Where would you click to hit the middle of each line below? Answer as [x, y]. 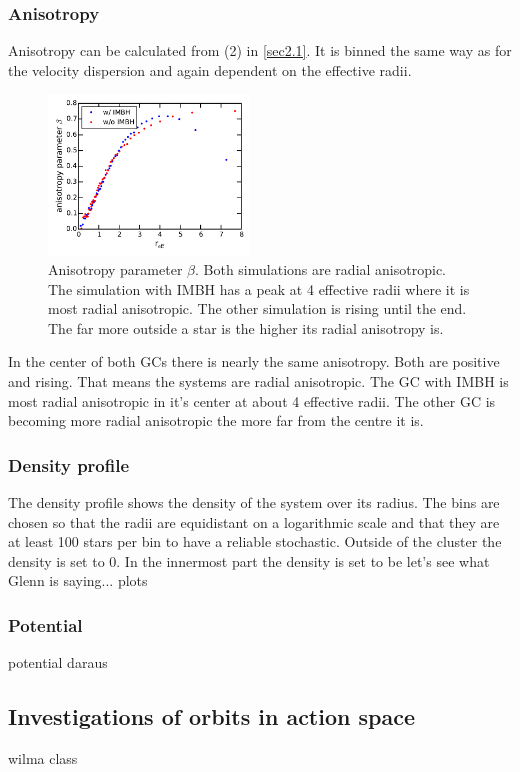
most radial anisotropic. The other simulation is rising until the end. [257, 308]
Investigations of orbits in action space [211, 716]
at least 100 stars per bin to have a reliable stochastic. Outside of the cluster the [255, 541]
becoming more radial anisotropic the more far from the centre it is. [216, 420]
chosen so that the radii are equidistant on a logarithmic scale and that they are [254, 521]
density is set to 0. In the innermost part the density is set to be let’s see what [249, 560]
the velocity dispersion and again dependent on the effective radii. [210, 69]
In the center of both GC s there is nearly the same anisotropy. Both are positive [254, 361]
